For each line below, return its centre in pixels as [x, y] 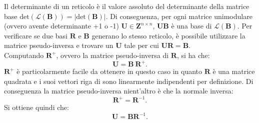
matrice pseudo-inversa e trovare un [59, 45]
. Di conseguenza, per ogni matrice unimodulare [179, 16]
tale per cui [141, 45]
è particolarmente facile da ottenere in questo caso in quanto [109, 71]
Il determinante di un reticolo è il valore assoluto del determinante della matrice [127, 6]
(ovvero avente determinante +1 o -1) [61, 26]
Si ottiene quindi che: [36, 107]
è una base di [191, 26]
